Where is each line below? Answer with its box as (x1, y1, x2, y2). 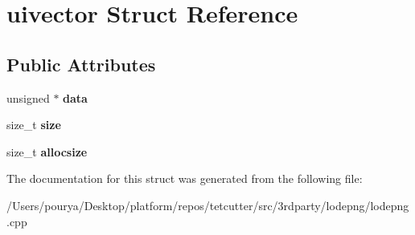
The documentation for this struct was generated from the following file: (6, 170, 363, 187)
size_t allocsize (6, 143, 88, 160)
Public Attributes (6, 51, 156, 76)
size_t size (6, 116, 61, 133)
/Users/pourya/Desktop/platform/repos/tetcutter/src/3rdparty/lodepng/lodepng (6, 197, 409, 213)
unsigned (6, 89, 50, 106)
